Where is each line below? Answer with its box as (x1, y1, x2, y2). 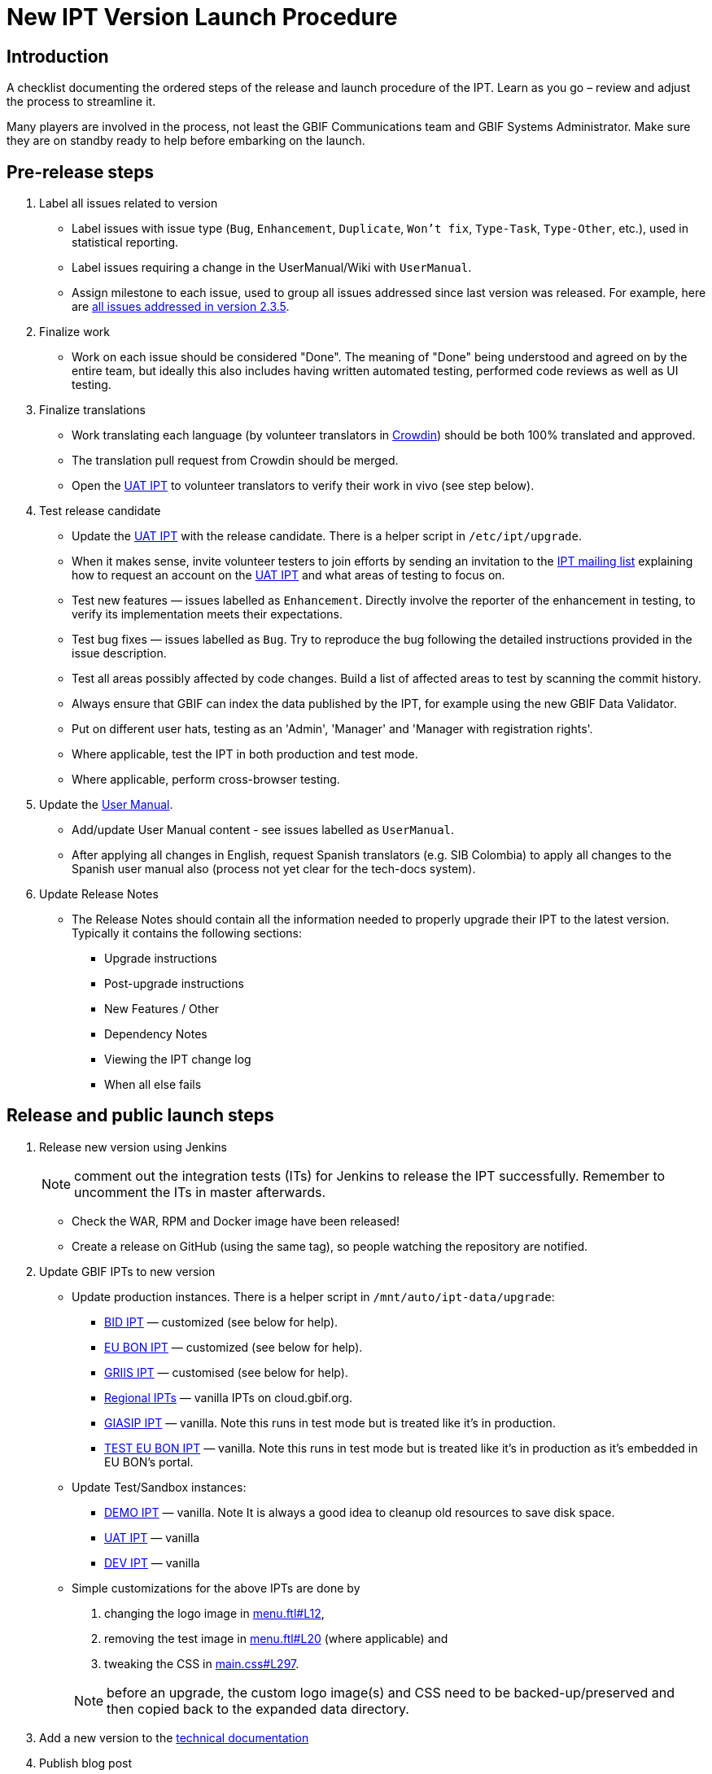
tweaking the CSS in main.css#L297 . (104, 1656, 299, 1671)
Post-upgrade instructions (104, 977, 244, 991)
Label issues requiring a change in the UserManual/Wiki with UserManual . (72, 260, 472, 275)
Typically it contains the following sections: (72, 926, 303, 941)
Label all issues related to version (39, 196, 218, 211)
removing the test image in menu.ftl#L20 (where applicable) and (104, 1631, 448, 1645)
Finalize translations (39, 403, 146, 417)
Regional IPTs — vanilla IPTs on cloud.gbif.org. (104, 1390, 353, 1405)
